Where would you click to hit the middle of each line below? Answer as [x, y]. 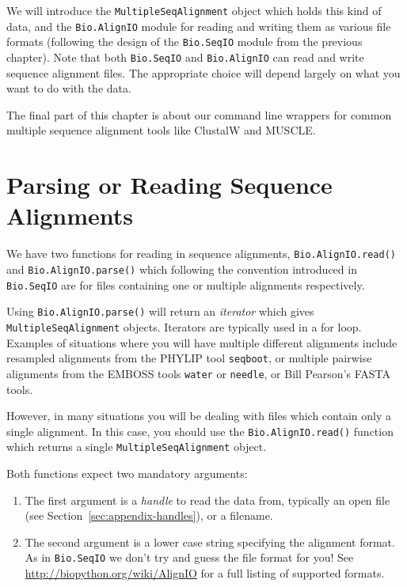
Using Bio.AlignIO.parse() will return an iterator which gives [160, 311]
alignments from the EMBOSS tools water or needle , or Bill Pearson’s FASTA [199, 373]
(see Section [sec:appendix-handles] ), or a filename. [149, 515]
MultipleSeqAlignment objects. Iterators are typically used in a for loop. [184, 326]
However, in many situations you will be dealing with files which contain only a [199, 416]
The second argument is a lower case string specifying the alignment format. [210, 542]
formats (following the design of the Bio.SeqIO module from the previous [184, 42]
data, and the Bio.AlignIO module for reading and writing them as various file [199, 26]
